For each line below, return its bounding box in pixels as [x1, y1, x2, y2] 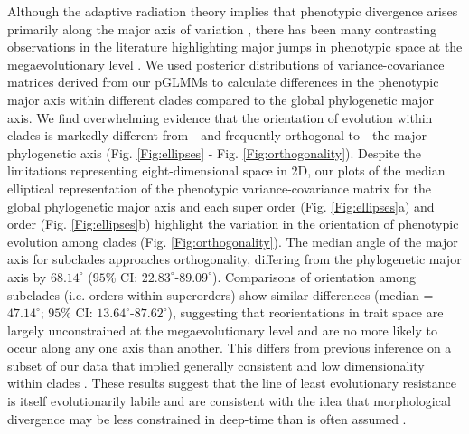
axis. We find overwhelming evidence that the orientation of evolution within [7, 108, 433, 127]
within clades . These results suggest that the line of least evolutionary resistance [7, 373, 456, 392]
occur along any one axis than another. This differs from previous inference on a [7, 338, 452, 357]
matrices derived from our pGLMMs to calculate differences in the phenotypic [7, 72, 439, 91]
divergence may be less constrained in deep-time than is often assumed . [7, 409, 407, 428]
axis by [7, 267, 47, 286]
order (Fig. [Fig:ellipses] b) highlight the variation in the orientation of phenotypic [7, 214, 459, 233]
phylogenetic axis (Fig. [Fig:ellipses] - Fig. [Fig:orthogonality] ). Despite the [7, 143, 421, 162]
